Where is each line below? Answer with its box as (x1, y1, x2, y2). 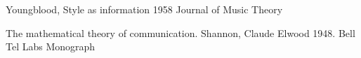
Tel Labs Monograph (6, 39, 96, 54)
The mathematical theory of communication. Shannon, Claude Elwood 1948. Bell (6, 25, 355, 40)
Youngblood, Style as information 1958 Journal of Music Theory (6, 2, 283, 16)
